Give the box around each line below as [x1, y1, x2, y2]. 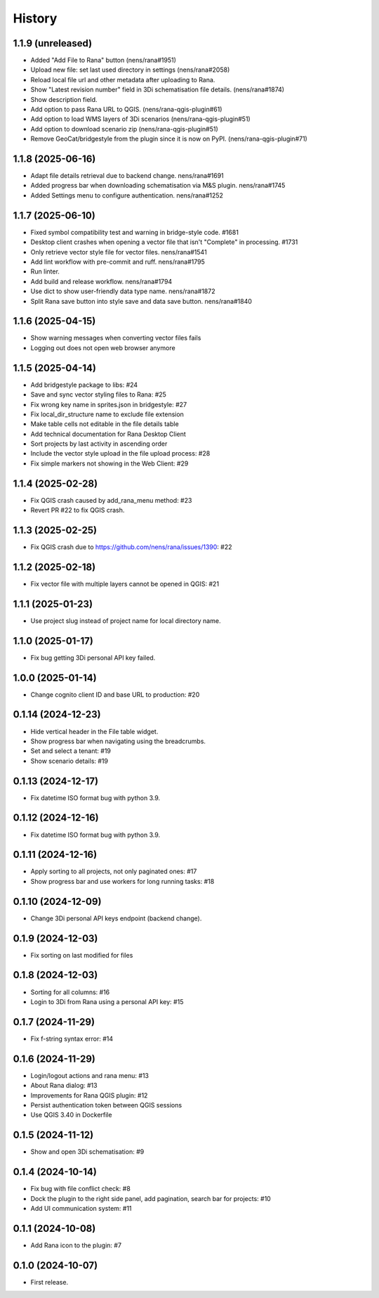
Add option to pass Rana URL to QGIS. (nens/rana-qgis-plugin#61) [30, 105, 222, 114]
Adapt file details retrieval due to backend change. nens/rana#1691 [30, 172, 224, 180]
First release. [30, 1278, 69, 1286]
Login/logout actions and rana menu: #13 [30, 1071, 149, 1079]
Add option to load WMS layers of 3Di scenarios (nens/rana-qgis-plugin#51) [30, 115, 251, 123]
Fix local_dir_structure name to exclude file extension [30, 410, 184, 418]
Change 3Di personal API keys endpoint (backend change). [30, 914, 202, 923]
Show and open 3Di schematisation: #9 [30, 1148, 145, 1156]
